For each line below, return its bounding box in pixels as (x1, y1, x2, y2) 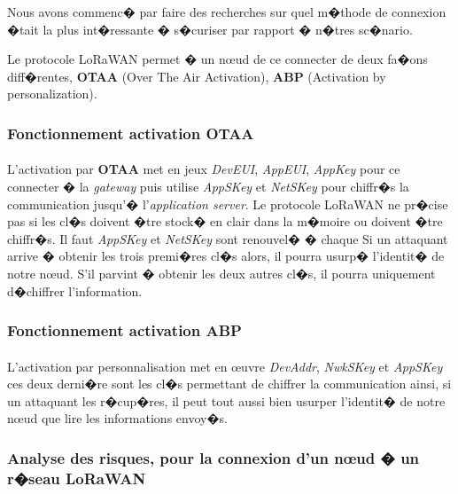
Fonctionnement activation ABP (7, 319, 242, 341)
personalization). (7, 84, 97, 103)
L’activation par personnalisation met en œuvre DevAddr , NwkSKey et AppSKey (7, 357, 443, 375)
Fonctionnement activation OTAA (7, 122, 254, 144)
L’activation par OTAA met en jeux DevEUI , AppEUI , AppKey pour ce (7, 160, 400, 178)
